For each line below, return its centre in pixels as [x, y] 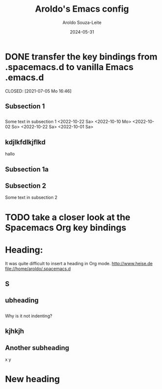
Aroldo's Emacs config [82, 9]
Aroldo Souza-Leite [82, 22]
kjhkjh [15, 331]
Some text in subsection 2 [31, 197]
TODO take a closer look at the [68, 217]
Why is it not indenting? [29, 316]
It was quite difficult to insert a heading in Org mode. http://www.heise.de [79, 263]
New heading [32, 379]
